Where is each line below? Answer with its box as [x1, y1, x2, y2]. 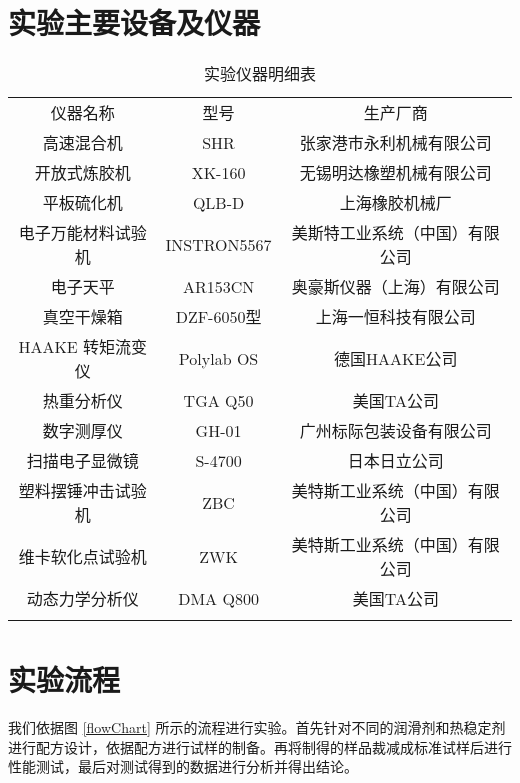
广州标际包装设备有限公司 [299, 419, 492, 443]
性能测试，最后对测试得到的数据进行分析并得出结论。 [8, 756, 358, 777]
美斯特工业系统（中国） [291, 221, 468, 245]
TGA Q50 [183, 388, 254, 412]
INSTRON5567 [165, 232, 272, 256]
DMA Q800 [178, 586, 259, 610]
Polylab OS [178, 346, 259, 370]
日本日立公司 [347, 449, 444, 473]
